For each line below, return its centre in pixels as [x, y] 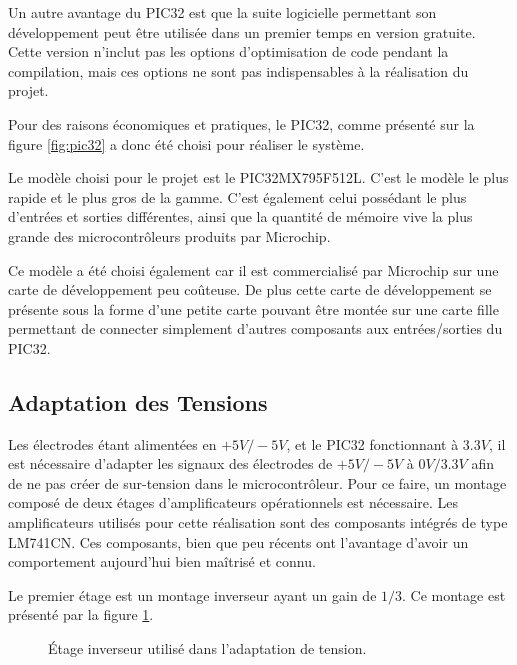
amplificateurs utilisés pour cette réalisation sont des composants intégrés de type [258, 522]
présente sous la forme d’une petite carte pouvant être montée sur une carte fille [253, 308]
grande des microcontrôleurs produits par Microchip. [169, 235]
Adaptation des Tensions [138, 401]
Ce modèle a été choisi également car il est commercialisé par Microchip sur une [253, 269]
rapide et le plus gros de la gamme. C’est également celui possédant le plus [237, 196]
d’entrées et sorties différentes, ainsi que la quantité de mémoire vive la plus [240, 216]
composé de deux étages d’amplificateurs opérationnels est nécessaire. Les [233, 502]
